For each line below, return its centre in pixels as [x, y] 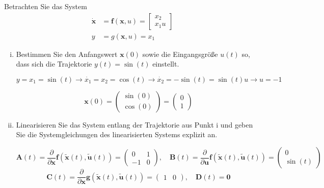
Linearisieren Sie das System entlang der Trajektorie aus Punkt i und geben [134, 124]
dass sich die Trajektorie [54, 64]
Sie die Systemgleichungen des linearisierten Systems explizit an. [117, 134]
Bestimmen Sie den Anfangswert [67, 54]
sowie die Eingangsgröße [180, 54]
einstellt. [166, 64]
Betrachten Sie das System [46, 6]
